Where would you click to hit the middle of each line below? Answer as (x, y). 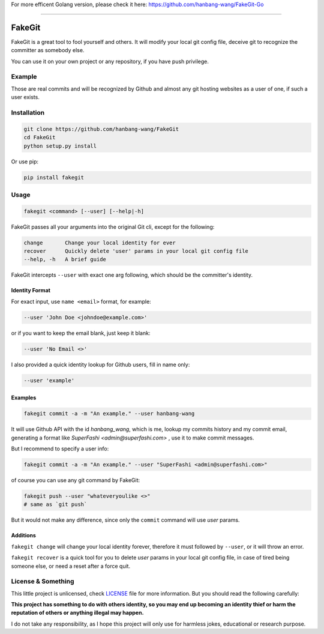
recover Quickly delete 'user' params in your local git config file (136, 251)
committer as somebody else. (48, 50)
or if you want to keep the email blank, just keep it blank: (81, 333)
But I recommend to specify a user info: (60, 449)
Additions (23, 536)
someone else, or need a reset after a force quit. (71, 566)
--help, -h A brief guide (65, 259)
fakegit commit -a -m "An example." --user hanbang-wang (109, 414)
